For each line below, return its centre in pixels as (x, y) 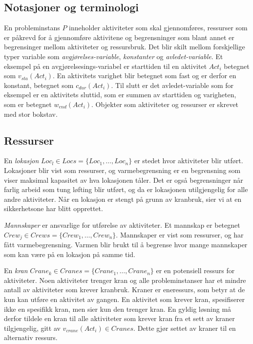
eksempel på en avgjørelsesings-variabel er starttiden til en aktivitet (105, 66)
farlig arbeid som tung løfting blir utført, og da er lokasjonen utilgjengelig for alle (126, 189)
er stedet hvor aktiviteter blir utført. (189, 161)
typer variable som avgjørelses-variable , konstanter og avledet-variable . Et (114, 56)
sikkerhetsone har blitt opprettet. (53, 208)
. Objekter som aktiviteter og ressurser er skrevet (165, 104)
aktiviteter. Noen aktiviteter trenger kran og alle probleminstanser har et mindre (125, 280)
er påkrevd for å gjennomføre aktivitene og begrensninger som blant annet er (119, 37)
